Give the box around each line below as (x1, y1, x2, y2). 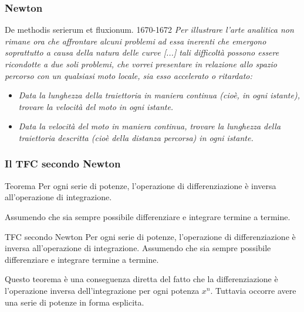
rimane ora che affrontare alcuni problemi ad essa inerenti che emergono (5, 35, 266, 47)
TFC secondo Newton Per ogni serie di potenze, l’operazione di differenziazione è (5, 230, 296, 242)
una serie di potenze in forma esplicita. (5, 296, 144, 308)
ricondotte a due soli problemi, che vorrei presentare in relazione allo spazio (5, 58, 277, 70)
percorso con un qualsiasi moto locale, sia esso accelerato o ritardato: (5, 69, 252, 81)
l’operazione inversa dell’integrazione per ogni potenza (5, 284, 200, 296)
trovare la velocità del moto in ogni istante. (18, 100, 174, 112)
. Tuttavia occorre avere (210, 284, 296, 296)
